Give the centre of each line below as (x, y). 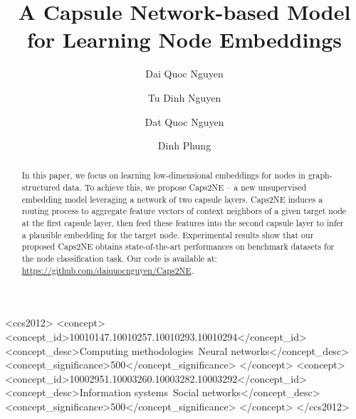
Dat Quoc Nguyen (184, 121)
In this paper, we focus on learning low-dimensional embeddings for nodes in (163, 175)
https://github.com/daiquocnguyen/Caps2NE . (108, 270)
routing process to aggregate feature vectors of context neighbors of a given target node (184, 211)
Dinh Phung (184, 145)
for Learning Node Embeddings (184, 39)
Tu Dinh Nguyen (184, 97)
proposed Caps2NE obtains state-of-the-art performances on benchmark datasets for (178, 246)
